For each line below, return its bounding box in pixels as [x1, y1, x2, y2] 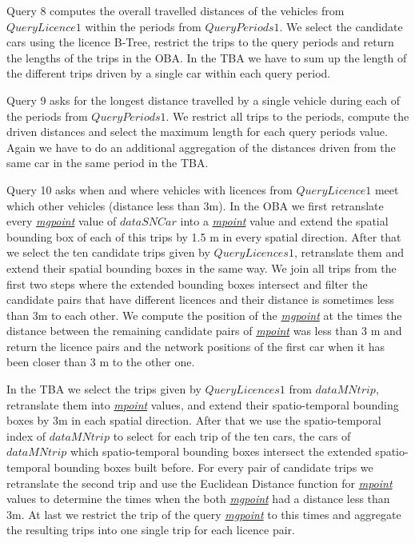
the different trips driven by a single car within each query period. [6, 65, 331, 82]
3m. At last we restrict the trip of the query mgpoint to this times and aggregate [6, 505, 401, 522]
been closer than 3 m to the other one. [6, 353, 195, 370]
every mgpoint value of [6, 213, 117, 230]
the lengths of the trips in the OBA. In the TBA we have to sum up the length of [6, 49, 407, 66]
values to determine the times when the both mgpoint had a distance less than [6, 490, 390, 507]
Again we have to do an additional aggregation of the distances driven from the [6, 138, 396, 155]
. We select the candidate [279, 18, 403, 34]
